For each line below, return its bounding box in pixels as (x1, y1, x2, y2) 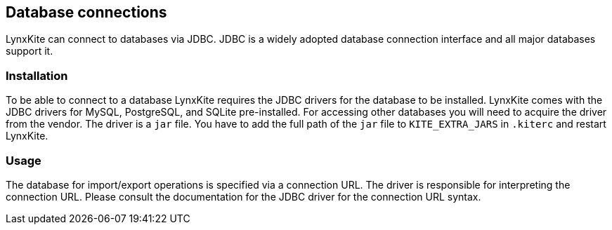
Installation (6, 68, 68, 83)
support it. (6, 45, 53, 57)
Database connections (6, 4, 167, 21)
